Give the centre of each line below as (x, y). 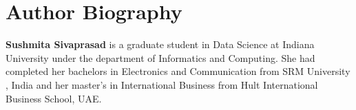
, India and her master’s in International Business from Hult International (162, 84)
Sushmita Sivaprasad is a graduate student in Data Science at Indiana (160, 44)
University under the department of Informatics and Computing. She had (160, 57)
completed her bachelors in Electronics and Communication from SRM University (178, 71)
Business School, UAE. (54, 98)
